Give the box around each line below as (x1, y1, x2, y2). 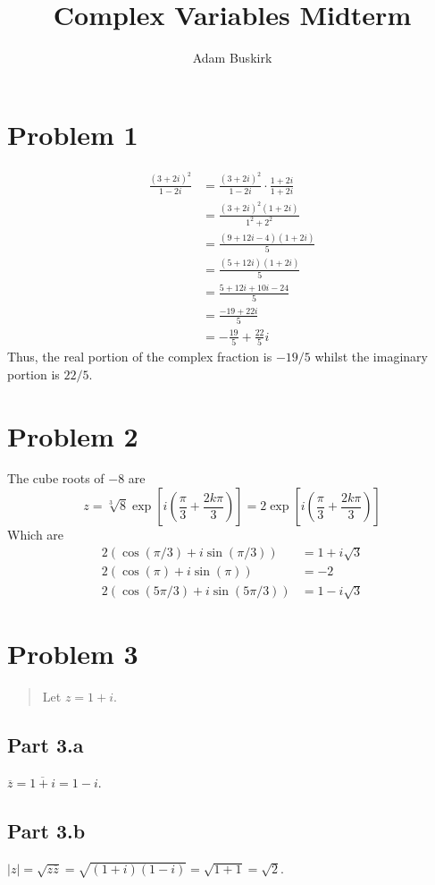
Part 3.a (7, 731, 84, 759)
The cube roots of (7, 469, 105, 488)
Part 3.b (7, 817, 86, 845)
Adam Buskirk (192, 48, 272, 67)
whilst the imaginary (314, 347, 428, 366)
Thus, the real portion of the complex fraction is (7, 347, 272, 366)
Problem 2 (7, 417, 138, 454)
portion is (7, 364, 60, 383)
